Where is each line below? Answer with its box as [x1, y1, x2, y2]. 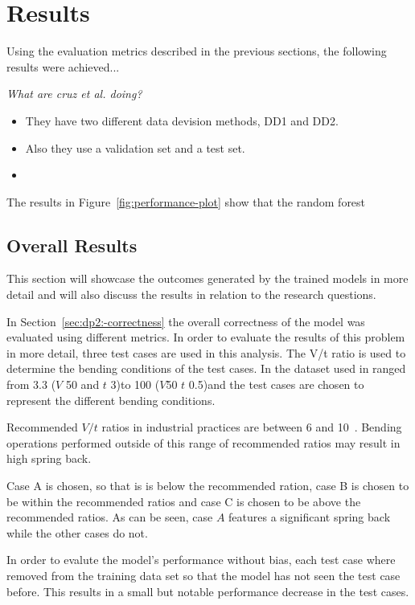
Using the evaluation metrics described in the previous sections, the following [6, 43, 387, 59]
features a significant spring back [228, 509, 391, 525]
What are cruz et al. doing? [6, 85, 142, 102]
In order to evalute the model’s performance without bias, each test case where [6, 551, 396, 568]
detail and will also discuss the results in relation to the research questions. [6, 286, 376, 303]
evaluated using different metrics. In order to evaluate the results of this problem [6, 329, 405, 345]
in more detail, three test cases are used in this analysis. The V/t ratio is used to [6, 344, 406, 361]
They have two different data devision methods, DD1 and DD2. [25, 112, 339, 129]
